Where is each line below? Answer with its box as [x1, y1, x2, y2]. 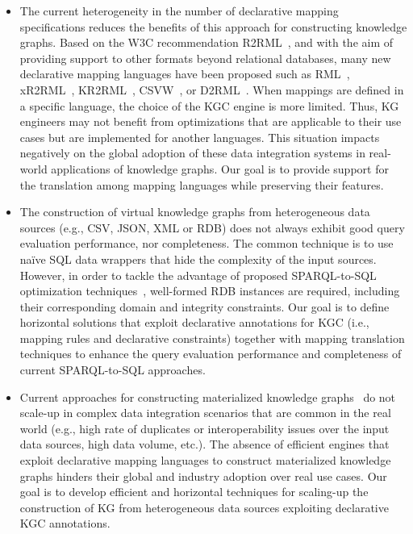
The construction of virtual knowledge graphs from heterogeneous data [19, 203, 370, 220]
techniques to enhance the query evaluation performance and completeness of [19, 345, 402, 362]
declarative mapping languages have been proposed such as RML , [19, 65, 350, 82]
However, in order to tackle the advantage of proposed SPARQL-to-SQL [19, 266, 377, 283]
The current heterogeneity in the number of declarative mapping [19, 2, 339, 19]
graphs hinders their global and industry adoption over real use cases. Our [19, 467, 387, 484]
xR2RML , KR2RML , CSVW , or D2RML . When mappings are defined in [19, 81, 404, 98]
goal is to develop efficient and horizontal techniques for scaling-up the [19, 483, 369, 500]
